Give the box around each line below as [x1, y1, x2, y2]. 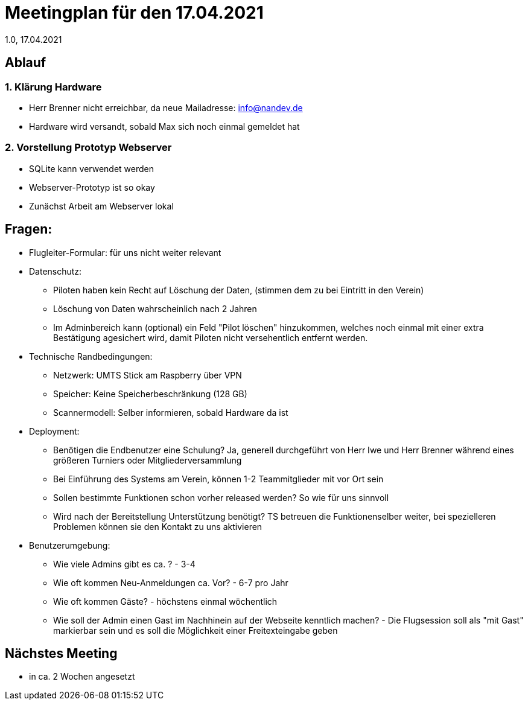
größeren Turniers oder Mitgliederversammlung [53, 455, 242, 465]
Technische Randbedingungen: [29, 351, 153, 362]
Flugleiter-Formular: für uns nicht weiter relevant [29, 247, 221, 258]
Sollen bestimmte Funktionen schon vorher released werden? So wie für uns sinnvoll [53, 492, 389, 503]
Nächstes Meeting [5, 645, 118, 661]
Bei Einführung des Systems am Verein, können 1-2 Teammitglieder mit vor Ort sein [53, 473, 384, 484]
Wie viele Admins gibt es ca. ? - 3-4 [53, 558, 196, 569]
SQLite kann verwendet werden [29, 163, 154, 174]
